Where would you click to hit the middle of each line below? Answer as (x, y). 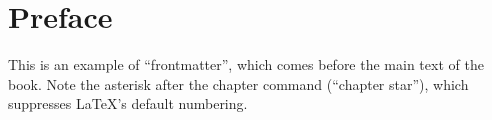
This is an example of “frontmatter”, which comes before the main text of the (246, 64)
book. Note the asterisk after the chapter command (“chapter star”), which (238, 83)
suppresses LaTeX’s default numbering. (128, 103)
